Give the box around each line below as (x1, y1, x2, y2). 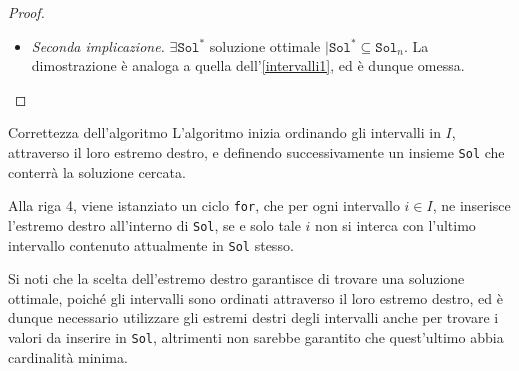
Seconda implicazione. (31, 35, 165, 56)
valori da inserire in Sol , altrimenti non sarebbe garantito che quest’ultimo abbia (8, 326, 504, 347)
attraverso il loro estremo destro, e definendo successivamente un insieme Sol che (8, 141, 505, 162)
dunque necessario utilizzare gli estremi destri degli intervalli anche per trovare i (8, 307, 499, 328)
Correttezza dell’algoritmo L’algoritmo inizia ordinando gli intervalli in (8, 122, 441, 143)
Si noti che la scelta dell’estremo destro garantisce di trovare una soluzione (8, 268, 465, 289)
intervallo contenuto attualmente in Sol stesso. (8, 234, 294, 255)
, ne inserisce (432, 195, 511, 216)
